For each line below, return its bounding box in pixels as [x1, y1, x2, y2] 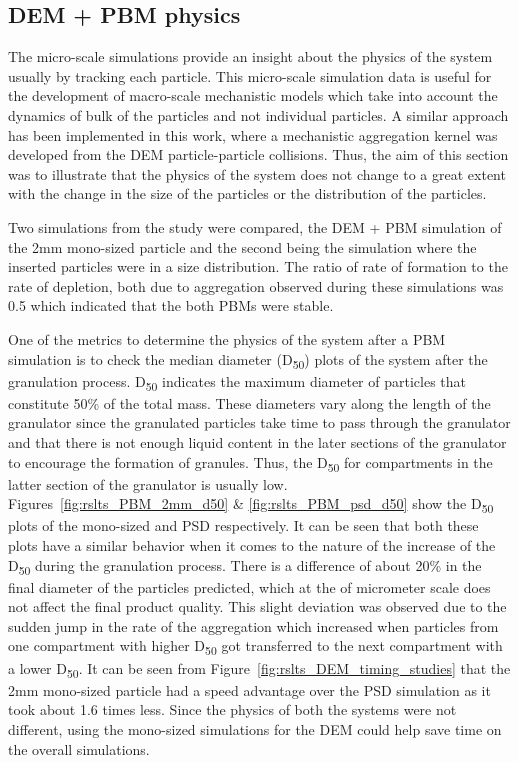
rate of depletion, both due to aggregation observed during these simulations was [8, 275, 504, 296]
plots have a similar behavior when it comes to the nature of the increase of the [8, 534, 496, 555]
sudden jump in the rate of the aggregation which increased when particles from [8, 615, 499, 636]
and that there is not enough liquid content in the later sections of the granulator [8, 431, 507, 452]
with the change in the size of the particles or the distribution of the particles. [8, 183, 487, 204]
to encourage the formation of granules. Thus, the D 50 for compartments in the [8, 451, 493, 475]
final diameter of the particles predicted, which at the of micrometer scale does [8, 576, 491, 597]
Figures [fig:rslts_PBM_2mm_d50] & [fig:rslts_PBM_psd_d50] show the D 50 [8, 493, 494, 517]
